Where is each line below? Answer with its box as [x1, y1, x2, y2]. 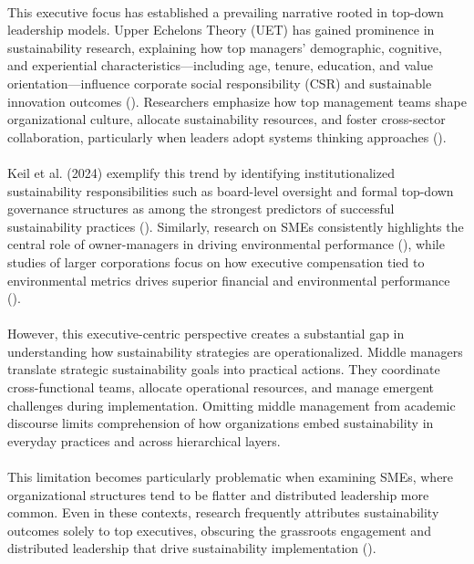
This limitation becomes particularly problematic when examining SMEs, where [7, 467, 454, 486]
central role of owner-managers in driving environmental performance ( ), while [7, 235, 445, 254]
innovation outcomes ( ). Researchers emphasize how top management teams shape [7, 91, 467, 110]
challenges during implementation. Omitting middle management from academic [7, 395, 456, 414]
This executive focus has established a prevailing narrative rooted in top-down [7, 2, 444, 21]
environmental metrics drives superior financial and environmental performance [7, 270, 450, 289]
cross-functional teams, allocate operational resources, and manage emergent [7, 378, 434, 397]
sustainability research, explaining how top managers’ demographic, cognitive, [7, 37, 442, 57]
